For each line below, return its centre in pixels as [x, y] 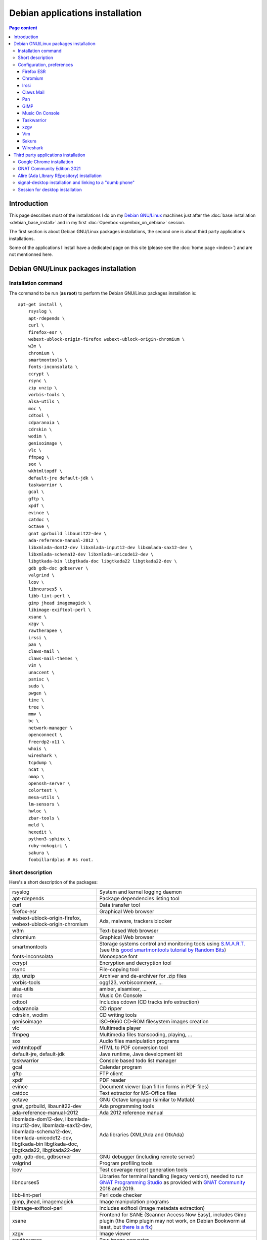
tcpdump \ [40, 762]
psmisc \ [39, 679]
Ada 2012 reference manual [131, 1113]
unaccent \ [41, 672]
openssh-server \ [49, 783]
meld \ [36, 825]
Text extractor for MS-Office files [138, 1093]
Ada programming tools [127, 1106]
